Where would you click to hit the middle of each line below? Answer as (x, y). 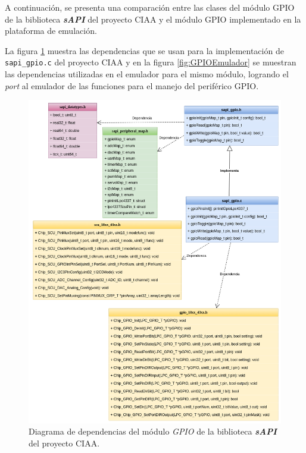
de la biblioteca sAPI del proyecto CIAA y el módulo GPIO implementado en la (153, 19)
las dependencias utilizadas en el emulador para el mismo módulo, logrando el (147, 74)
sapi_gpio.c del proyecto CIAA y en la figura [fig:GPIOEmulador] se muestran (151, 62)
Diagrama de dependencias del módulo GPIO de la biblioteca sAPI (153, 431)
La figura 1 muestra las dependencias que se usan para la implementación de (144, 50)
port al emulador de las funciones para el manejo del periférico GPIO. (132, 85)
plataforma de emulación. (51, 31)
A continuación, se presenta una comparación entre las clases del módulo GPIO (150, 7)
